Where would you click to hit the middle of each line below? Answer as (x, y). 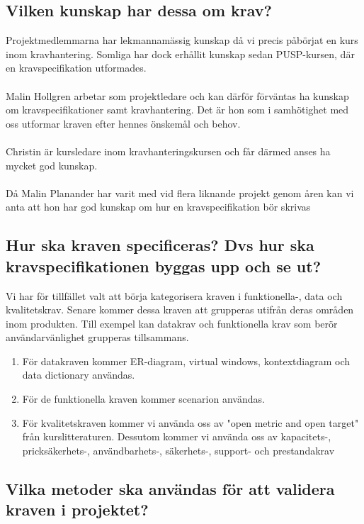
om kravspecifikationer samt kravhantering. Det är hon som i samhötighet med (177, 110)
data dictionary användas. (79, 375)
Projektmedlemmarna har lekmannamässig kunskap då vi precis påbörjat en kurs (182, 40)
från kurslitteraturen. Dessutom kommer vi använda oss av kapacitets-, (177, 436)
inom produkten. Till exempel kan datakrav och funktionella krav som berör (172, 323)
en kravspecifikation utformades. (76, 68)
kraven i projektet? (77, 509)
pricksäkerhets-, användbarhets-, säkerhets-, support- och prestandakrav (178, 450)
